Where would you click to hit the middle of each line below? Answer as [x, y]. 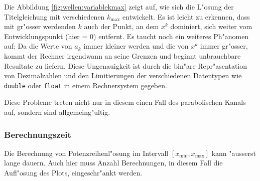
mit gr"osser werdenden [40, 26]
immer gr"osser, [224, 46]
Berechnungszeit [38, 134]
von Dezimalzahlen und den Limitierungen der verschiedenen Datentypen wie [123, 75]
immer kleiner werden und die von [136, 46]
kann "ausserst [234, 153]
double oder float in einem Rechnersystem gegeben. [86, 85]
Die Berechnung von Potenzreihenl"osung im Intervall [86, 153]
